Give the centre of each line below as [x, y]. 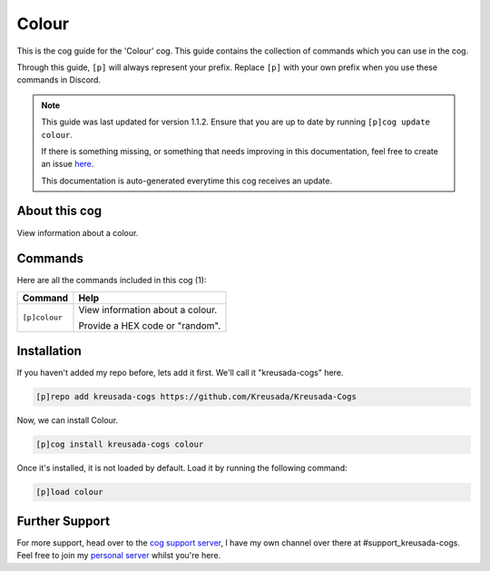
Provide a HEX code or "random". [150, 325]
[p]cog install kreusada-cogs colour [120, 444]
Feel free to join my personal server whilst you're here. [119, 556]
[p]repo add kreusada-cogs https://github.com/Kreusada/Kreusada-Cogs [196, 397]
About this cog [59, 211]
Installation [49, 351]
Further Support [64, 521]
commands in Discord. [59, 80]
